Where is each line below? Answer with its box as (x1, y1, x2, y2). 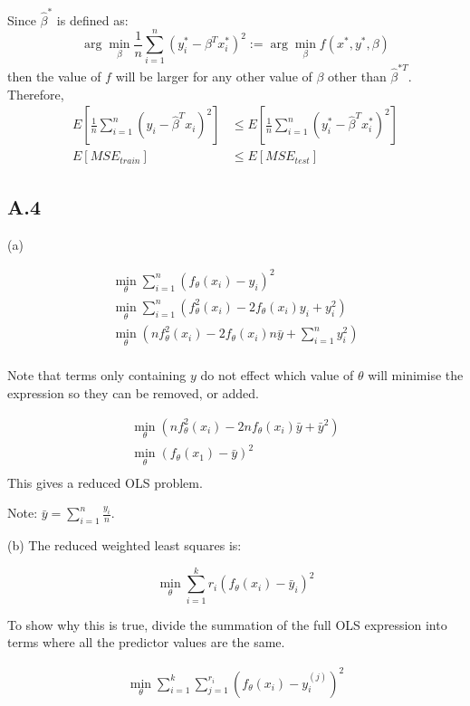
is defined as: (56, 10, 129, 29)
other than (328, 67, 387, 86)
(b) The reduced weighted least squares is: (7, 536, 242, 555)
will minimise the (368, 366, 464, 385)
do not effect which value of (200, 366, 354, 385)
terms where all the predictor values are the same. (7, 633, 285, 652)
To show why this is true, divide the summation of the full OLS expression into (7, 615, 447, 634)
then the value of (7, 67, 101, 86)
